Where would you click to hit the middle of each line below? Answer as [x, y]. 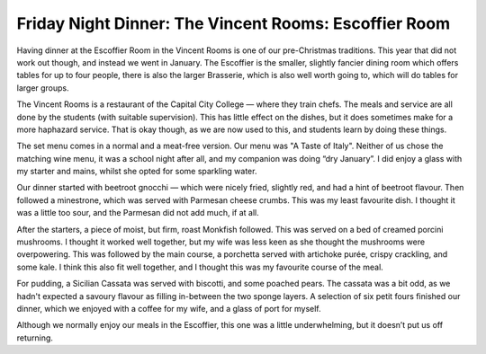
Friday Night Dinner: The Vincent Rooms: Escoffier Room [233, 23]
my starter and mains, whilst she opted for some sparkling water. [137, 172]
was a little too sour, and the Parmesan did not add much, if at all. [138, 213]
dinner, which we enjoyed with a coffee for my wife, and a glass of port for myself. [169, 308]
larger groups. [43, 88]
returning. [35, 338]
